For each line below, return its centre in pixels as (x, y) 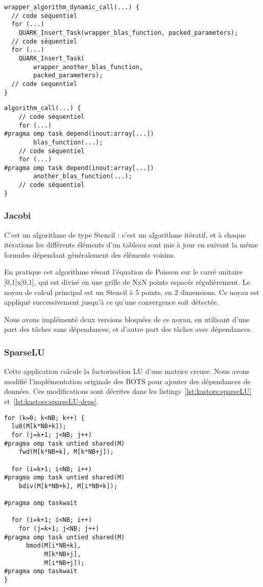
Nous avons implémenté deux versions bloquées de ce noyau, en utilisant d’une (127, 319)
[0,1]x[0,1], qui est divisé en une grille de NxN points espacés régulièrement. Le (127, 282)
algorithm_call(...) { (43, 108)
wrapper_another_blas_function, (88, 67)
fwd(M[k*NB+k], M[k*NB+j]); (66, 452)
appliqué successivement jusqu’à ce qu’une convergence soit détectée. (112, 302)
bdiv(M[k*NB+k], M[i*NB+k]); (68, 486)
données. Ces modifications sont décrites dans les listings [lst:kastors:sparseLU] (128, 391)
